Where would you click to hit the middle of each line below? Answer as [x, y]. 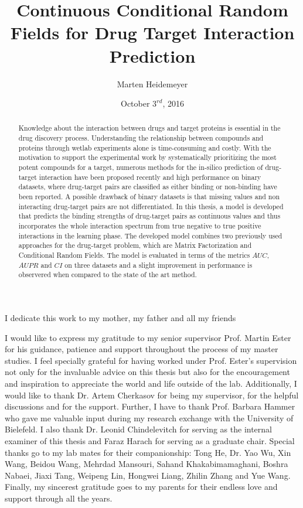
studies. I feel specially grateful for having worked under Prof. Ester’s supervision [151, 360]
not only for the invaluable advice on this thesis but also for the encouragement [147, 372]
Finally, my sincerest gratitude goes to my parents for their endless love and [141, 487]
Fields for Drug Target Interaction [152, 33]
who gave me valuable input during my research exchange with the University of [149, 417]
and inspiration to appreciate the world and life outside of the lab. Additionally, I [151, 383]
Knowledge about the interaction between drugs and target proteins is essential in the [149, 128]
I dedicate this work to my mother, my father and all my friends [120, 317]
